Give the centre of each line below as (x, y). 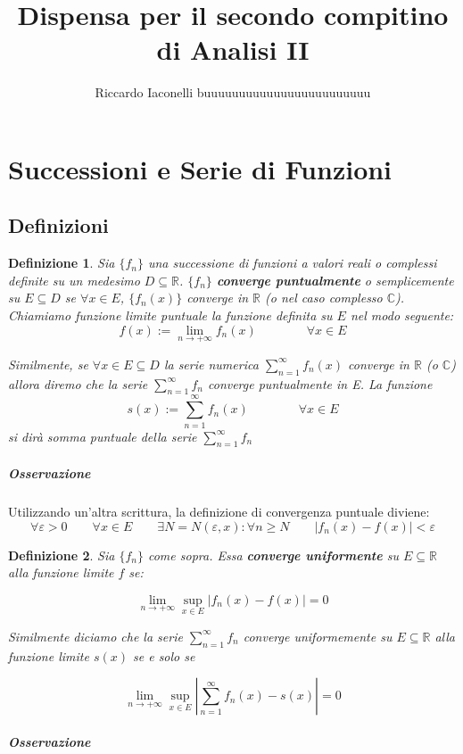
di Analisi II (233, 50)
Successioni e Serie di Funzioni (200, 168)
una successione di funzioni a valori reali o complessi (292, 263)
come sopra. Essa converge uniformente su (273, 555)
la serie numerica (211, 364)
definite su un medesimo (74, 280)
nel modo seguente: (402, 315)
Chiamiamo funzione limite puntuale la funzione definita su (170, 315)
